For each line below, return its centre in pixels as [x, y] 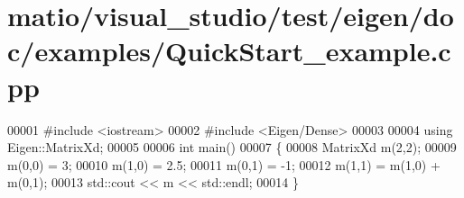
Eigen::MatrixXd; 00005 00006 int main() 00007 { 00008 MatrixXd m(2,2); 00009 [232, 147]
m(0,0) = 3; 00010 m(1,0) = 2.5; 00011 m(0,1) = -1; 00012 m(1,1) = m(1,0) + [224, 164]
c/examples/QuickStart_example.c [229, 51]
